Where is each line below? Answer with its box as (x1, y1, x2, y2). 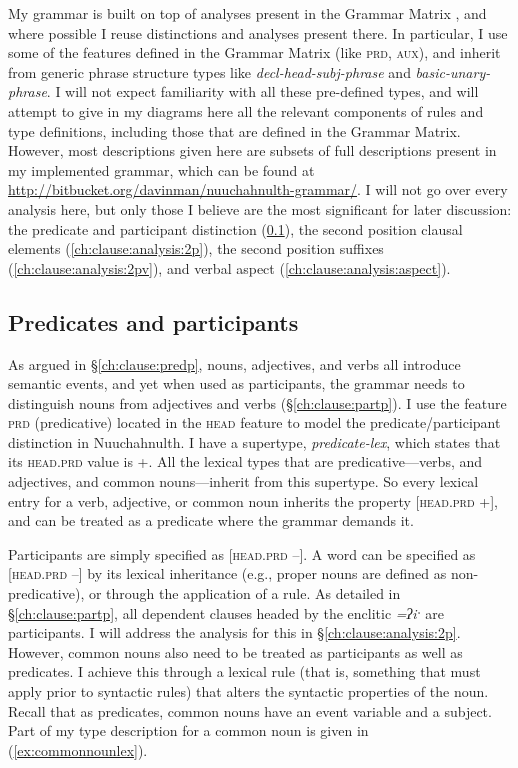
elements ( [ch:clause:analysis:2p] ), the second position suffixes (8, 238, 384, 259)
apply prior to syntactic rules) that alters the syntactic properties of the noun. (8, 681, 489, 702)
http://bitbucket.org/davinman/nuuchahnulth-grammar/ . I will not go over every (8, 179, 508, 200)
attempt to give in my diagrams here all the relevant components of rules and (8, 100, 484, 121)
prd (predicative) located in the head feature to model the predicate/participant (8, 412, 501, 433)
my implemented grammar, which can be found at (8, 159, 315, 180)
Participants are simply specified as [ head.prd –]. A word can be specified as (8, 543, 476, 564)
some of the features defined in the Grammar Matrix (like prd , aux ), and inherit (8, 42, 501, 63)
